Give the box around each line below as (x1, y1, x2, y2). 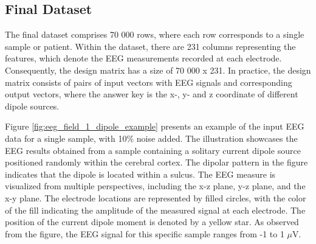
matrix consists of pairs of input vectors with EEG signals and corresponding (5, 75, 292, 88)
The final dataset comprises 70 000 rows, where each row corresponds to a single (5, 28, 304, 41)
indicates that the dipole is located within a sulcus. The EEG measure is (5, 167, 276, 180)
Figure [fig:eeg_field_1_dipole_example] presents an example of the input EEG (5, 120, 304, 133)
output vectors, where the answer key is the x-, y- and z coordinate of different (5, 88, 298, 100)
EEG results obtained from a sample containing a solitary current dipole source (5, 144, 301, 156)
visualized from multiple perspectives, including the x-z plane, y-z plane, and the (5, 180, 306, 192)
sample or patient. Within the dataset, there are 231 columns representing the (5, 40, 296, 52)
